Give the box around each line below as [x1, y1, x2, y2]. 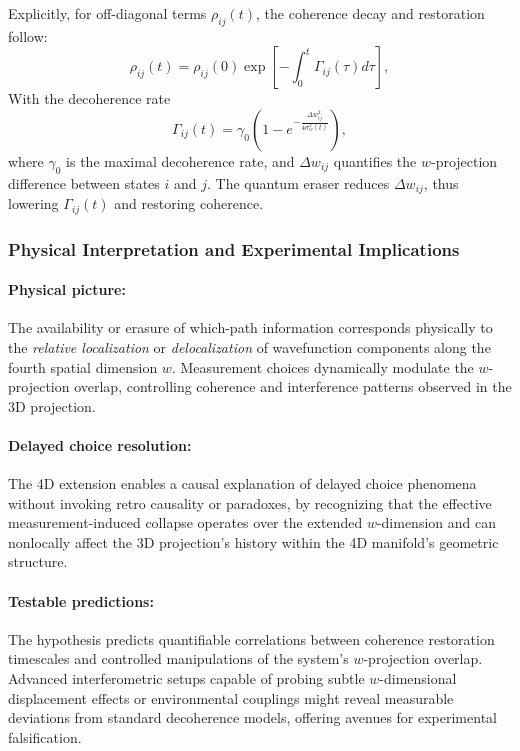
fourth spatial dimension [8, 356, 158, 377]
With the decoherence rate [8, 88, 171, 109]
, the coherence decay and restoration [256, 3, 485, 23]
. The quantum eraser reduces [207, 172, 390, 193]
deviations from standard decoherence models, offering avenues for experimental [8, 707, 497, 728]
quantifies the [333, 150, 417, 171]
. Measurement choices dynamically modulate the [171, 356, 474, 377]
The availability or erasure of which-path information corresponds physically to [8, 317, 493, 338]
